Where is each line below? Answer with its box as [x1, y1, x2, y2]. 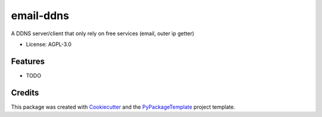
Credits [11, 87, 39, 98]
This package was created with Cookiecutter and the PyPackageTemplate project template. [11, 103, 236, 110]
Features [11, 56, 45, 66]
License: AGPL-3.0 [26, 41, 72, 48]
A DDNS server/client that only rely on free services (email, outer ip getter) [11, 30, 194, 37]
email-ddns [11, 9, 70, 22]
